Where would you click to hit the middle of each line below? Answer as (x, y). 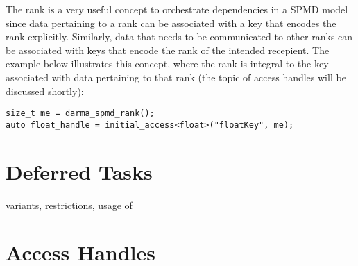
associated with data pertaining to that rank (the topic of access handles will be (176, 77)
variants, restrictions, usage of (69, 205)
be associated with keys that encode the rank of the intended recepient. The (168, 50)
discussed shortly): (45, 91)
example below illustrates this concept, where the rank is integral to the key (167, 64)
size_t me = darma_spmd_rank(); (80, 114)
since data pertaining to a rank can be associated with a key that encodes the (171, 23)
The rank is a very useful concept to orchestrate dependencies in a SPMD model (177, 9)
